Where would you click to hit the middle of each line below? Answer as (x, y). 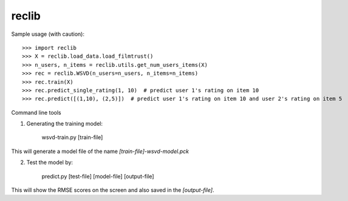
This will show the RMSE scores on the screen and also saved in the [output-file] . (113, 190)
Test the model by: (49, 162)
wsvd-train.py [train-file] (72, 137)
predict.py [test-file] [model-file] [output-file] (98, 176)
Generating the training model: (65, 124)
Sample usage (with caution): (48, 34)
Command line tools (36, 112)
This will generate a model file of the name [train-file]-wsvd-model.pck (100, 151)
